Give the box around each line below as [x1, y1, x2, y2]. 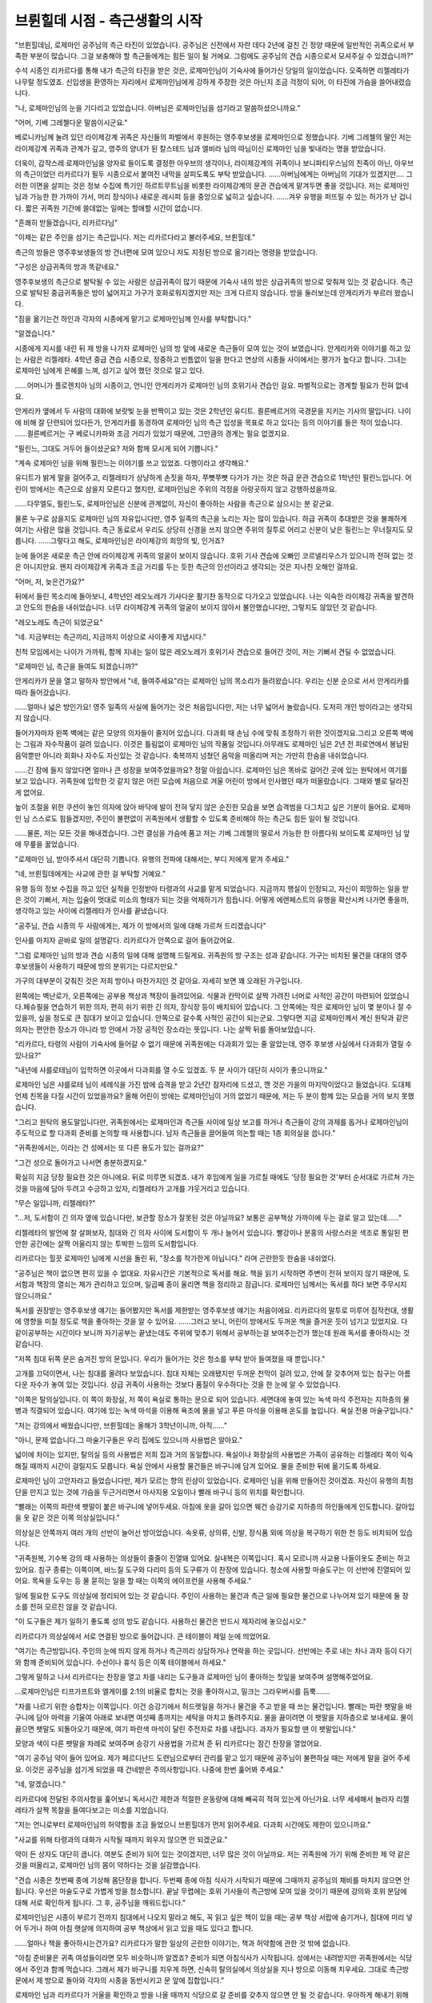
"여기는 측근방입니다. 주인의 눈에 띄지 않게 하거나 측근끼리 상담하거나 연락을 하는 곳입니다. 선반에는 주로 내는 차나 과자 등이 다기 [14, 1646, 412, 1656]
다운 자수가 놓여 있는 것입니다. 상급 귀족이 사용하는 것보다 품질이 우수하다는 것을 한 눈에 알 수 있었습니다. [14, 1380, 341, 1389]
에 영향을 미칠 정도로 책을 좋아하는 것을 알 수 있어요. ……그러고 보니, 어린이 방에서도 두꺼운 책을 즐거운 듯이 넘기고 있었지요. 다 [14, 1316, 408, 1326]
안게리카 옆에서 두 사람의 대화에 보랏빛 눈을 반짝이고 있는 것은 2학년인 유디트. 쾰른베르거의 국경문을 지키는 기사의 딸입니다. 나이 [14, 406, 411, 416]
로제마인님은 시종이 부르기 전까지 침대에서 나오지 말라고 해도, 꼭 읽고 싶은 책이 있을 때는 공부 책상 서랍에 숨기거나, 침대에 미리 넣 [14, 1912, 414, 1922]
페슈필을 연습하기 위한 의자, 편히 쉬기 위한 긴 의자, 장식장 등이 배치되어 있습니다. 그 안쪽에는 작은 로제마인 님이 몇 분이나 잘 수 [22, 1002, 413, 1012]
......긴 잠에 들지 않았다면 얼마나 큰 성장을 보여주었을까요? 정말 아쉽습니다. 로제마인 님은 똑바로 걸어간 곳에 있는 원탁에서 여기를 [14, 765, 408, 775]
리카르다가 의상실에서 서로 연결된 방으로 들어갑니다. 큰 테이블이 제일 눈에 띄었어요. [14, 1631, 271, 1641]
